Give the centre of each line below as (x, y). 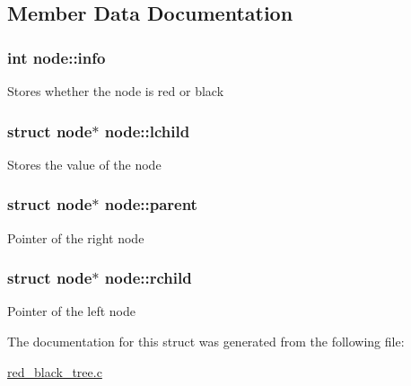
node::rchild (148, 278)
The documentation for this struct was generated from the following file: (206, 342)
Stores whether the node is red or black (116, 91)
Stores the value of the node (84, 164)
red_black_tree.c (55, 371)
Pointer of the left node (71, 311)
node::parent (151, 204)
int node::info (57, 57)
